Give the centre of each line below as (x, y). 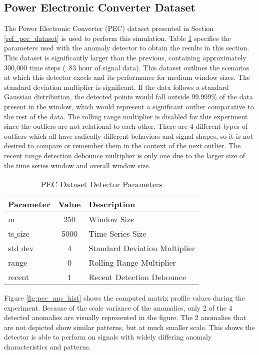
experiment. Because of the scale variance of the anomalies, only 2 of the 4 (118, 307)
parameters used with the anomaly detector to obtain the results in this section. (127, 48)
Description (112, 204)
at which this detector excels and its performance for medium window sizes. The (127, 77)
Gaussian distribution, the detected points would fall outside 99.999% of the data (128, 97)
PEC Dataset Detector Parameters (101, 184)
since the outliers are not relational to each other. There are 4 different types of (126, 126)
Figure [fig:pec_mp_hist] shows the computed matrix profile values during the (124, 298)
